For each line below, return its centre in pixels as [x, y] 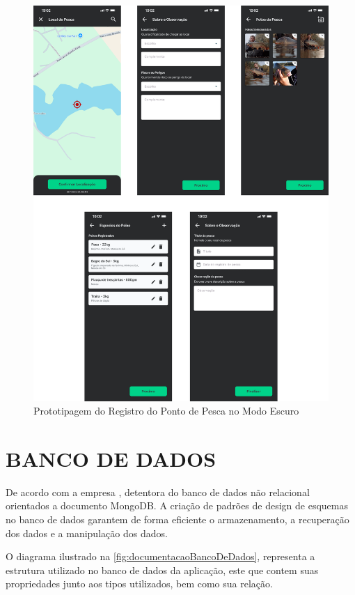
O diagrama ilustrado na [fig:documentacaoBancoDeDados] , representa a [160, 556]
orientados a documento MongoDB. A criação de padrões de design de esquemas [177, 505]
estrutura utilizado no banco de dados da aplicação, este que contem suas [162, 570]
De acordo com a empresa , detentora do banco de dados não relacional [158, 492]
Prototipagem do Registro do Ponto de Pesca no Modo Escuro [166, 411]
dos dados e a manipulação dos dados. [87, 533]
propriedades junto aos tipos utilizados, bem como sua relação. [139, 584]
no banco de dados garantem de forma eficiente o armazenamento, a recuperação [177, 519]
